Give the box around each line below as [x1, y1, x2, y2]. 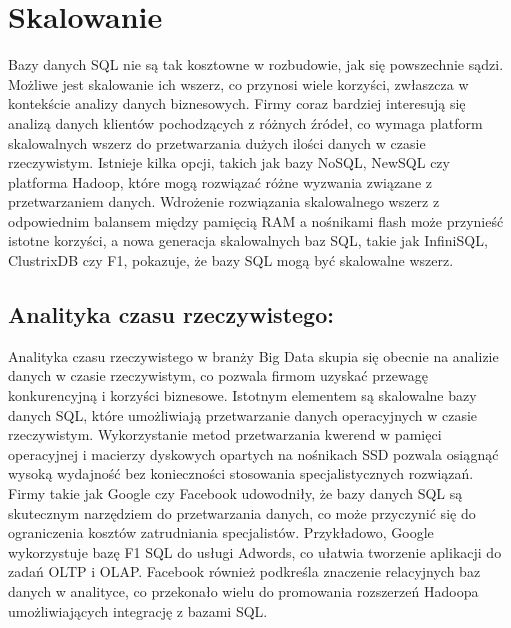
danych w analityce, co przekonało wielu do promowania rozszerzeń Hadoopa [8, 580, 479, 601]
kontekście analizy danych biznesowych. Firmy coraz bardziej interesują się [8, 93, 466, 114]
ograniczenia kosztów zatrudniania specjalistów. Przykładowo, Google [8, 522, 434, 543]
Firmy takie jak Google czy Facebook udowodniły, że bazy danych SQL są [8, 483, 463, 504]
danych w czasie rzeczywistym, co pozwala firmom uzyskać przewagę [8, 365, 428, 386]
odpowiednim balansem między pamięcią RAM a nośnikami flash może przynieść [8, 210, 504, 231]
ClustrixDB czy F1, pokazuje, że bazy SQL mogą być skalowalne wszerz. [8, 250, 454, 271]
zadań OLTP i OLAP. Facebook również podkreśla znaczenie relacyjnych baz [8, 561, 481, 582]
